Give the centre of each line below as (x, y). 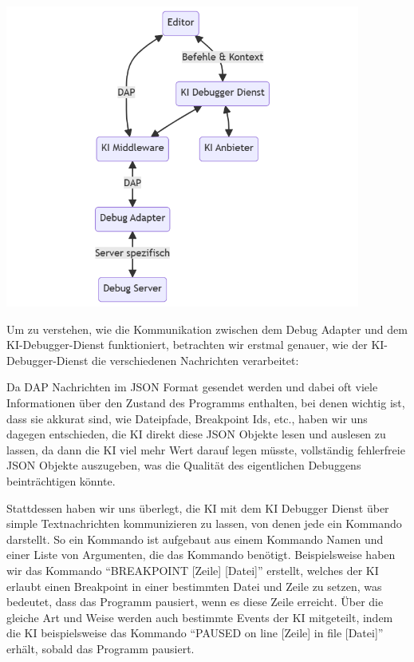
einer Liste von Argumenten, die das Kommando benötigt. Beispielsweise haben (201, 555)
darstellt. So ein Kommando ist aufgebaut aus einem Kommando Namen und (195, 539)
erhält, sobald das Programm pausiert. (101, 648)
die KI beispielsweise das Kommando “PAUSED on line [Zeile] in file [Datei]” (195, 633)
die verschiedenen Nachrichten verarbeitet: (195, 360)
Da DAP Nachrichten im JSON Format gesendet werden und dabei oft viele (192, 387)
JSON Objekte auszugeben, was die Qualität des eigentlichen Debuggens (184, 465)
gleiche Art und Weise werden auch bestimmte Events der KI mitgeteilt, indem (200, 617)
